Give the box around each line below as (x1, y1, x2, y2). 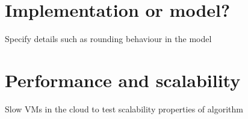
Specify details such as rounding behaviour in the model (5, 32, 212, 45)
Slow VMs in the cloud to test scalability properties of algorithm (5, 102, 243, 115)
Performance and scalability (5, 67, 241, 92)
